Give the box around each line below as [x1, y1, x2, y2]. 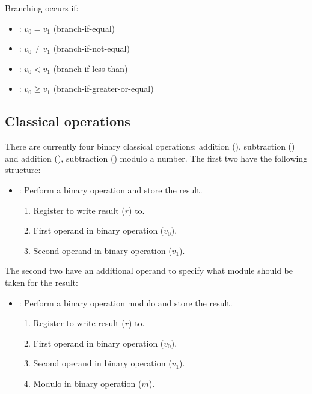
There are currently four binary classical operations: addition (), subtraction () [5, 140, 295, 153]
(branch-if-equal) [53, 22, 115, 34]
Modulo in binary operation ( [33, 377, 142, 389]
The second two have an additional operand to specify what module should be [5, 264, 293, 277]
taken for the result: [5, 276, 78, 288]
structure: [5, 163, 41, 176]
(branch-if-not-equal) [53, 42, 130, 55]
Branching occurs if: [5, 2, 79, 14]
